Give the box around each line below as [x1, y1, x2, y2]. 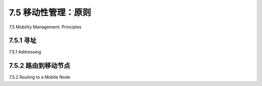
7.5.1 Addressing [9, 49, 41, 55]
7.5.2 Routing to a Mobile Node [9, 74, 70, 80]
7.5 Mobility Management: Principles [9, 24, 82, 30]
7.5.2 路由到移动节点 [9, 61, 70, 70]
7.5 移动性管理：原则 [9, 7, 92, 18]
